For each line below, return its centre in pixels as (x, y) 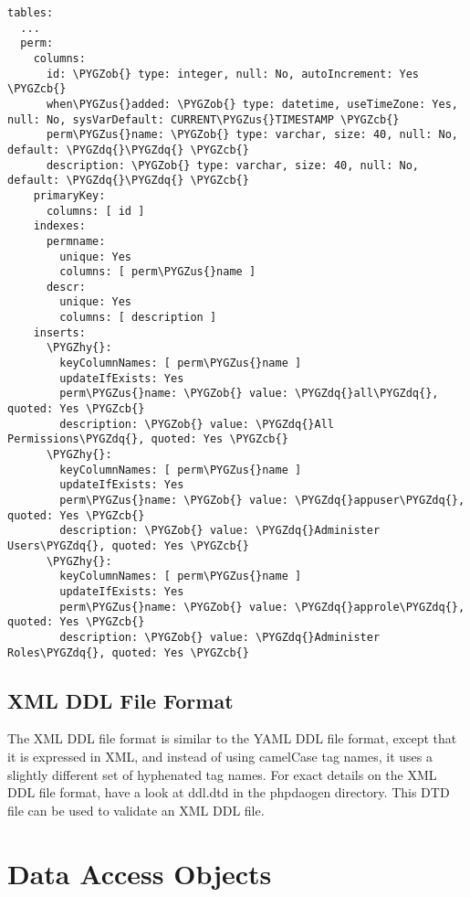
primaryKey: (69, 195)
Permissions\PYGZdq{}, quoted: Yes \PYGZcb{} (148, 439)
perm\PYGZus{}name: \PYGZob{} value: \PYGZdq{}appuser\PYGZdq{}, (262, 500)
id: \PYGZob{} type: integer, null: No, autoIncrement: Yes (233, 74)
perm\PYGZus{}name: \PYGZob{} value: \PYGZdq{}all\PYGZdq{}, (249, 394)
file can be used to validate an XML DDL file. (136, 810)
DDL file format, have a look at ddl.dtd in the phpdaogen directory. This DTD (229, 792)
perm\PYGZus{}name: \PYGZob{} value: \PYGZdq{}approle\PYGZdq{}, (262, 607)
